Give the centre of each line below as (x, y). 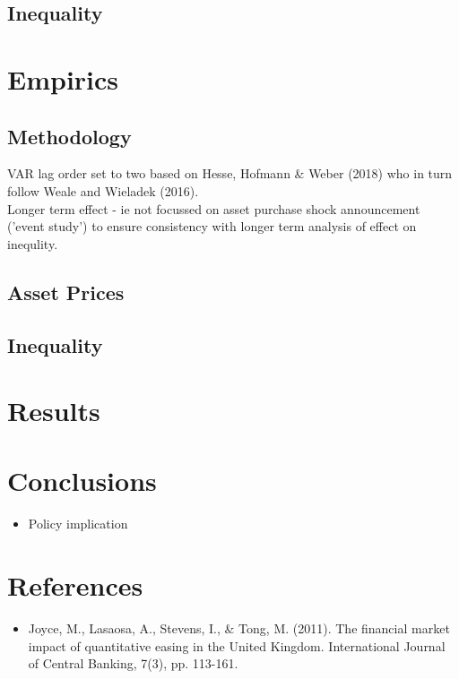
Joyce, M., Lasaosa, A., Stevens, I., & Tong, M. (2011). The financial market (239, 628)
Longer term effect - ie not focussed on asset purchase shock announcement (214, 208)
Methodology (69, 136)
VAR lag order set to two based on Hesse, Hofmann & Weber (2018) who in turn (230, 173)
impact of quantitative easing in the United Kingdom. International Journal (237, 645)
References (75, 585)
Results (54, 411)
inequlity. (33, 243)
